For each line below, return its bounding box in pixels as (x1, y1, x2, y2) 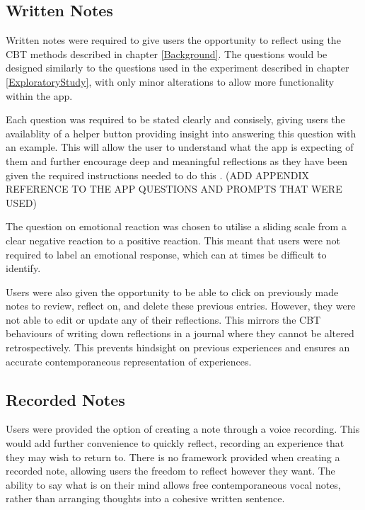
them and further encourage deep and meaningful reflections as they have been (6, 153, 347, 168)
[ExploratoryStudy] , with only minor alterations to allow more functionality (6, 74, 335, 89)
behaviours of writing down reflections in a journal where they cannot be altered (6, 326, 354, 341)
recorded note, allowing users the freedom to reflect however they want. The (6, 463, 335, 478)
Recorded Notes (6, 388, 125, 410)
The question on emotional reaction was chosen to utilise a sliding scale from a (6, 219, 347, 234)
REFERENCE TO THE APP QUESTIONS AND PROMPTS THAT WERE (6, 181, 342, 196)
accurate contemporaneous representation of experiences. (6, 353, 252, 368)
